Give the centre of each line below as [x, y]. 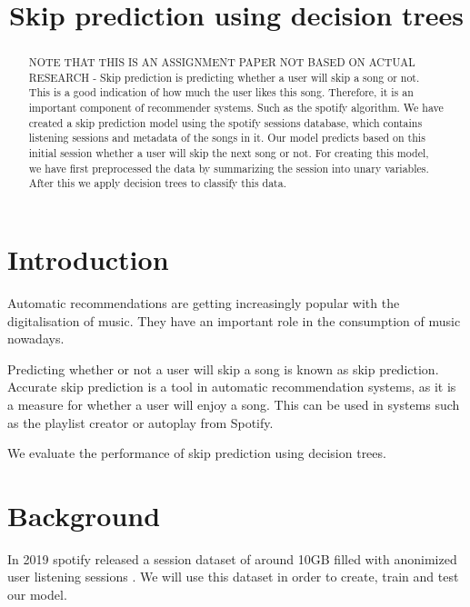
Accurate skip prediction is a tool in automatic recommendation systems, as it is [232, 387]
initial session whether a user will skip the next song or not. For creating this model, [229, 153]
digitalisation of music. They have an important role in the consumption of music [234, 320]
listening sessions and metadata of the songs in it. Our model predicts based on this [227, 138]
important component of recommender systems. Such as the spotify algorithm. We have [236, 108]
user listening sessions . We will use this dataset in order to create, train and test [233, 577]
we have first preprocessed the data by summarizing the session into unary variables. [229, 168]
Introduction [88, 259]
